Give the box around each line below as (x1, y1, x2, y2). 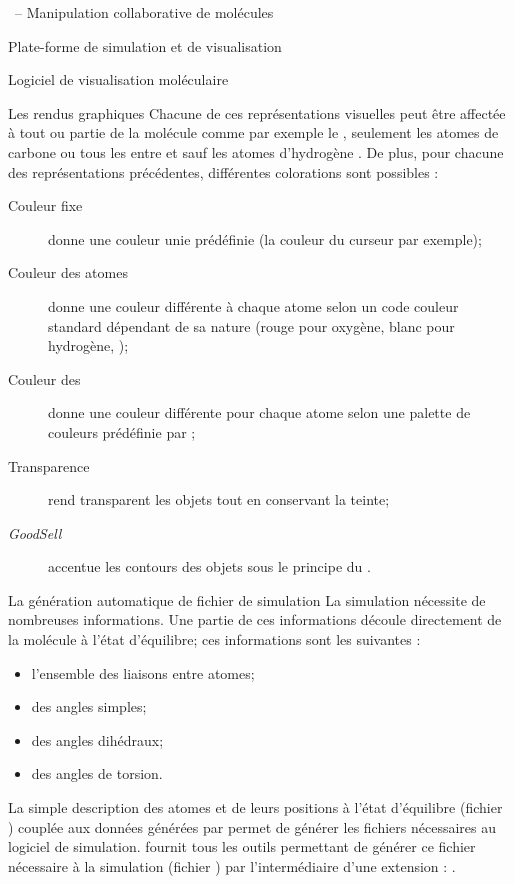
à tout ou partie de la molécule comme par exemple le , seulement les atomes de (8, 122, 499, 143)
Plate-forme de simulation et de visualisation (8, 35, 282, 56)
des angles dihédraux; (31, 729, 164, 750)
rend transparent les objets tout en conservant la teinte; (48, 489, 390, 510)
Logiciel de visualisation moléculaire (8, 69, 229, 90)
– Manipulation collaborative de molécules (14, 2, 274, 22)
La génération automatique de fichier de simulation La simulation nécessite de (8, 589, 486, 610)
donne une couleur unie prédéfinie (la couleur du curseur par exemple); (48, 228, 482, 249)
